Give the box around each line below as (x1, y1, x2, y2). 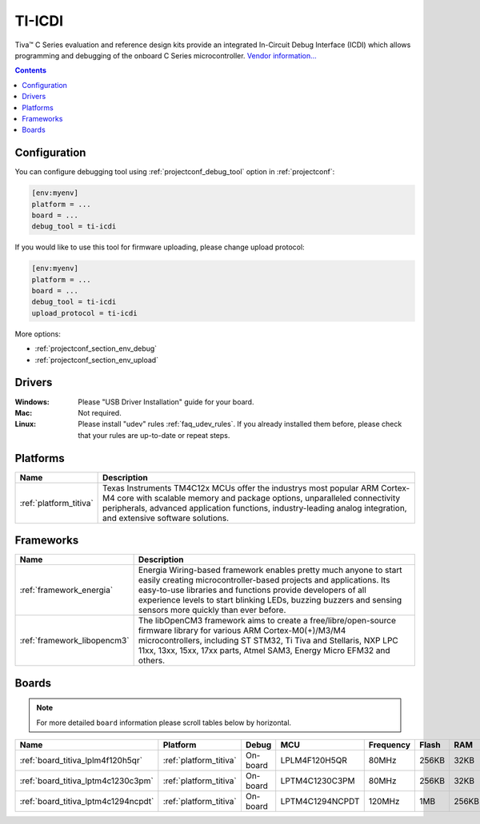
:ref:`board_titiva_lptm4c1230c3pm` (19, 775, 154, 786)
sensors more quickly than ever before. (138, 604, 286, 615)
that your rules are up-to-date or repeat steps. (78, 430, 230, 440)
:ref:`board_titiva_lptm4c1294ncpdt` (19, 795, 154, 806)
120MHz (368, 795, 400, 806)
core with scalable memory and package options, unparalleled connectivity (117, 492, 400, 504)
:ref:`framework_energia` (19, 584, 114, 595)
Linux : (14, 420, 36, 429)
